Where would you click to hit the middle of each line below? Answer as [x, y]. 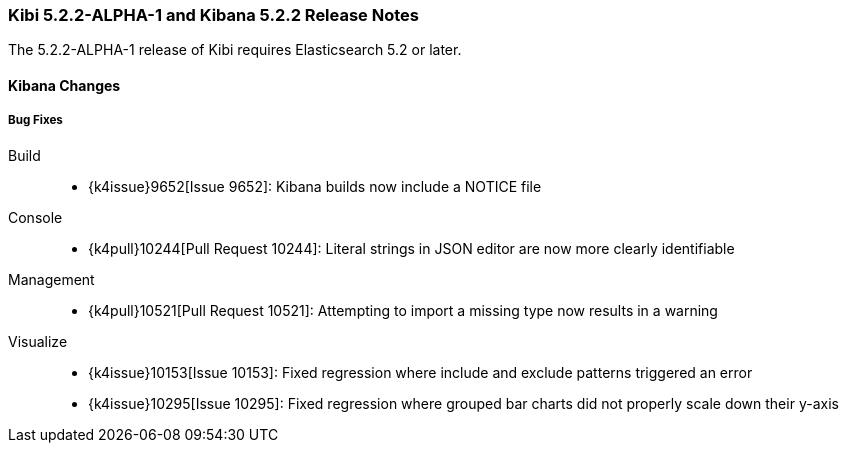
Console [35, 217]
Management [51, 279]
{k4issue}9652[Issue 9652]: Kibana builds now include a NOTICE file [315, 186]
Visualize [38, 341]
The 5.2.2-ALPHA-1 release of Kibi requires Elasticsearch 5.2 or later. [235, 50]
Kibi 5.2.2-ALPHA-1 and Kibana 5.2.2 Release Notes [213, 15]
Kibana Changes [64, 85]
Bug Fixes [35, 120]
